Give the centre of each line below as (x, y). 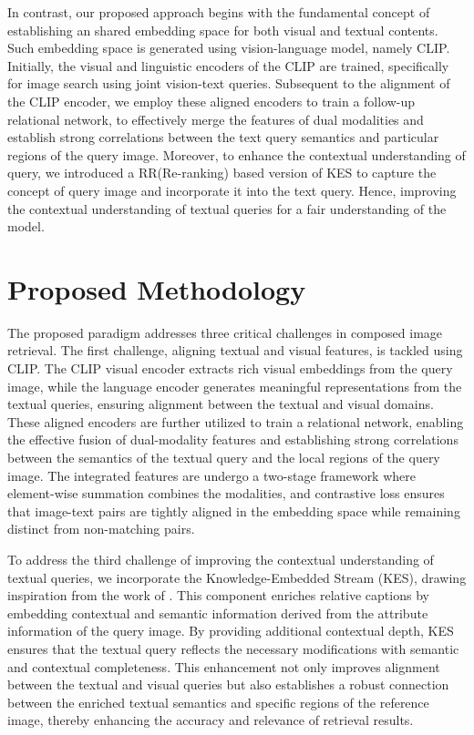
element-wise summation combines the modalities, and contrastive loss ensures (226, 493)
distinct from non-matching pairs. (101, 529)
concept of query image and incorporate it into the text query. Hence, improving (232, 190)
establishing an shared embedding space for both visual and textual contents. (223, 30)
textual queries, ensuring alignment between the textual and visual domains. (221, 404)
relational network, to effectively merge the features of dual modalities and (216, 119)
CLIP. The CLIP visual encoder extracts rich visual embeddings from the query (230, 368)
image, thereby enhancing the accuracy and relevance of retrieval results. (211, 720)
